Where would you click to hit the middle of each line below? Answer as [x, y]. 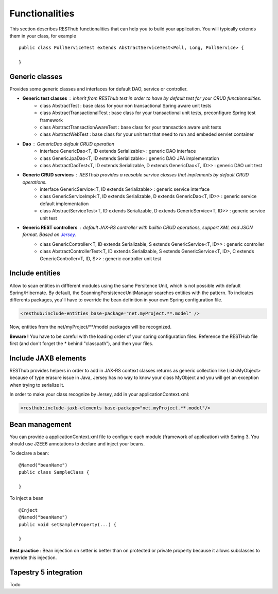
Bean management [40, 424]
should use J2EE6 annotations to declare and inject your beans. [77, 444]
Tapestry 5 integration [46, 572]
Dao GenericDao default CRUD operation [68, 143]
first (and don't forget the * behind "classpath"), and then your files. [82, 344]
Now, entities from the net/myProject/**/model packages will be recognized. [91, 327]
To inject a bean [27, 498]
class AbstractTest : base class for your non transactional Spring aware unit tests [126, 105]
